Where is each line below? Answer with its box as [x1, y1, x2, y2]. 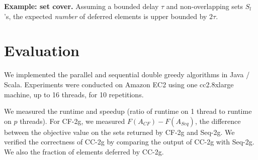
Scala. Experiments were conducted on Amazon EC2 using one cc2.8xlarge [4, 79, 234, 89]
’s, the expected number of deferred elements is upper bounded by [4, 11, 207, 21]
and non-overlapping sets [166, 1, 243, 11]
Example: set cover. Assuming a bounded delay [4, 1, 159, 11]
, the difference [195, 115, 241, 126]
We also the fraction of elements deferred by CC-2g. [4, 146, 164, 156]
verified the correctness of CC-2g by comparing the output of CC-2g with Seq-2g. [4, 136, 254, 147]
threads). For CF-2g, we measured [20, 115, 125, 126]
